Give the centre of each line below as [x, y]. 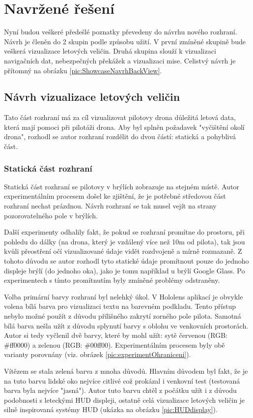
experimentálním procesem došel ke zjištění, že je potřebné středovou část [115, 196]
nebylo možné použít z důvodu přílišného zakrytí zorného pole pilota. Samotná [123, 316]
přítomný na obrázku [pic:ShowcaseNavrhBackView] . [83, 70]
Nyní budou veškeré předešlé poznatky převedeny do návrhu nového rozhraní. [121, 32]
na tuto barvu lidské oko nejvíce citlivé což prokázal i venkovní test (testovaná [122, 380]
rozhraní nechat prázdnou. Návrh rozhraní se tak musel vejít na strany [110, 206]
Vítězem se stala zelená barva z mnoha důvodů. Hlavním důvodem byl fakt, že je [126, 371]
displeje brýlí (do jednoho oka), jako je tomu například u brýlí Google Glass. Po [125, 270]
